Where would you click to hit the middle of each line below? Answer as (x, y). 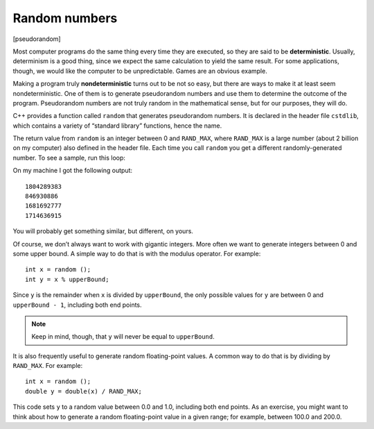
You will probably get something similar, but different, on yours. (103, 231)
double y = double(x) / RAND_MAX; (83, 391)
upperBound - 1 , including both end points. (77, 305)
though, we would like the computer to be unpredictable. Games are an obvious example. (140, 71)
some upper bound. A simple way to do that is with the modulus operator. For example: (137, 253)
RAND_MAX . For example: (48, 366)
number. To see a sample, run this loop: (69, 158)
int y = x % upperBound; (67, 279)
